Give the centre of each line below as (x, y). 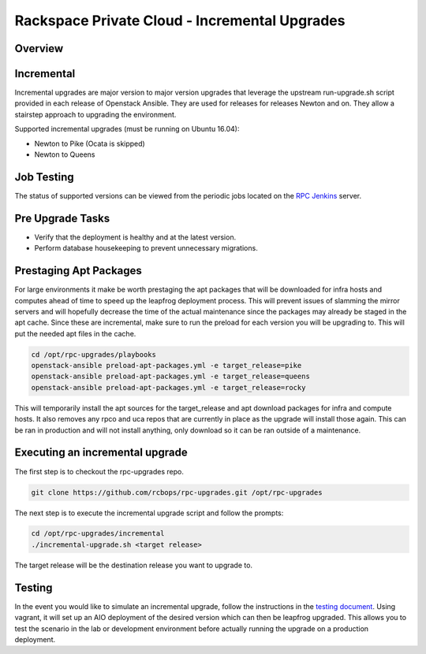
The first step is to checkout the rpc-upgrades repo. (99, 471)
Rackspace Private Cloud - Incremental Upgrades (180, 20)
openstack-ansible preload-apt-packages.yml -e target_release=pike (166, 366)
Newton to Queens (65, 154)
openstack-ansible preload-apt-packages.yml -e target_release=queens (171, 377)
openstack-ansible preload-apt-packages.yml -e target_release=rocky (168, 387)
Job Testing (44, 177)
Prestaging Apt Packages (78, 271)
